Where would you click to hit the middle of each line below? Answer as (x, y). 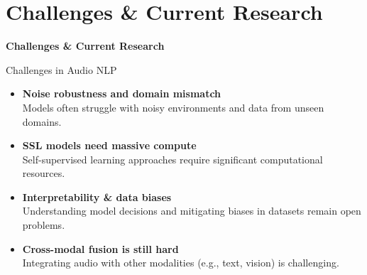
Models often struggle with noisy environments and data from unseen (173, 107)
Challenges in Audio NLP (61, 69)
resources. (44, 173)
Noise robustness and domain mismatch (122, 93)
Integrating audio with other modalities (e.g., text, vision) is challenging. (181, 263)
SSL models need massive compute (109, 145)
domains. (42, 121)
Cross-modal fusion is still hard (100, 248)
